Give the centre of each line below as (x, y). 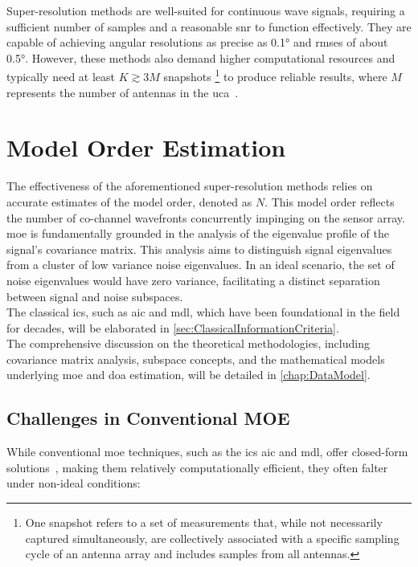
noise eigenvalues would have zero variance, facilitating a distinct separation (193, 280)
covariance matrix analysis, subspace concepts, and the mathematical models (196, 359)
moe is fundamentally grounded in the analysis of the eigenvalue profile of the (198, 233)
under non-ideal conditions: (74, 483)
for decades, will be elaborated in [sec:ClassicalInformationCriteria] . (173, 327)
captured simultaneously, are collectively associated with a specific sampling (212, 538)
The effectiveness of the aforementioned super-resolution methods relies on (190, 186)
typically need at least (61, 77)
